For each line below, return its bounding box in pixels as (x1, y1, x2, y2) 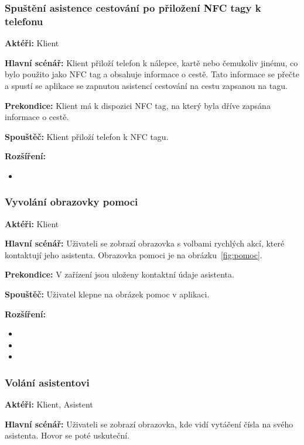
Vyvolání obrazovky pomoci (5, 194, 138, 209)
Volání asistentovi (5, 375, 90, 389)
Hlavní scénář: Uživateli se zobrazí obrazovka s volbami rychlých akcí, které (5, 237, 285, 249)
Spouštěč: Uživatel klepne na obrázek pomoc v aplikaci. (5, 288, 210, 300)
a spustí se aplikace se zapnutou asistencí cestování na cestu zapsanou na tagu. (5, 79, 288, 91)
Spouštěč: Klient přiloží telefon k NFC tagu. (5, 130, 169, 142)
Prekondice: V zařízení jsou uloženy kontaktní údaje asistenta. (5, 268, 234, 280)
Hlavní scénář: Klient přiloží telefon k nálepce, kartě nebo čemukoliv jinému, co (5, 56, 298, 69)
